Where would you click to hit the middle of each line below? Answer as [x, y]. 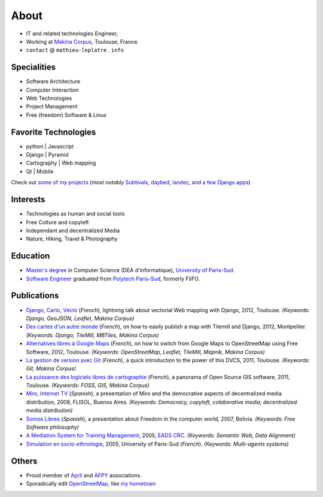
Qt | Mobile [40, 171]
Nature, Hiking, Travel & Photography [72, 239]
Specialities [33, 67]
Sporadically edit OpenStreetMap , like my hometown [91, 484]
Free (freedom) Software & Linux [66, 115]
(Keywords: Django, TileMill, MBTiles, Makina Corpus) [93, 335]
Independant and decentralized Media [73, 230]
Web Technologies [49, 98]
